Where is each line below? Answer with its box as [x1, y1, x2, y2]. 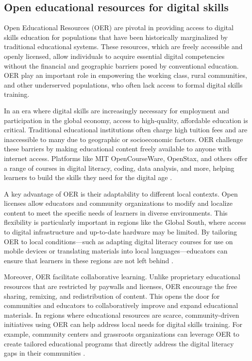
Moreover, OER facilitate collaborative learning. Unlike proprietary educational [4, 271, 240, 282]
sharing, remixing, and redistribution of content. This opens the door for [4, 290, 220, 301]
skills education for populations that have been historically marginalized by [4, 32, 228, 42]
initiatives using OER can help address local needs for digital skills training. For [4, 319, 242, 329]
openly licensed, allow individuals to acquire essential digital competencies [4, 51, 225, 61]
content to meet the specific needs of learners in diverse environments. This [4, 207, 228, 217]
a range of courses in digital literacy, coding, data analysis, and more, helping [4, 162, 235, 173]
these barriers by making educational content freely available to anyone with [4, 144, 231, 154]
